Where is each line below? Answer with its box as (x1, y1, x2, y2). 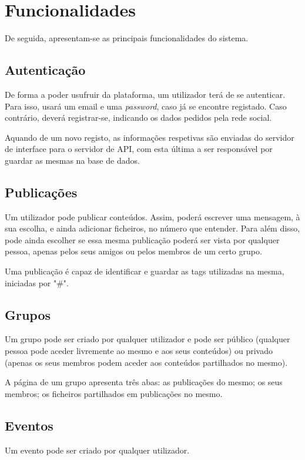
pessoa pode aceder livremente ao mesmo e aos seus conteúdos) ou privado (5, 345, 273, 357)
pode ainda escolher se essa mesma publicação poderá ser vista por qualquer (5, 233, 280, 246)
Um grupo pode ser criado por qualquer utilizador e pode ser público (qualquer (5, 333, 290, 345)
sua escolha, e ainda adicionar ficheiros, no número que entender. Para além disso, (5, 222, 300, 234)
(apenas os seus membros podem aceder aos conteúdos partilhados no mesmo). (5, 356, 288, 368)
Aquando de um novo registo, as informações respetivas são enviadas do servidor (5, 131, 294, 143)
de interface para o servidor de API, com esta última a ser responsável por (5, 143, 273, 155)
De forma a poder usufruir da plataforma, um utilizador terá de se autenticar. (5, 88, 286, 100)
